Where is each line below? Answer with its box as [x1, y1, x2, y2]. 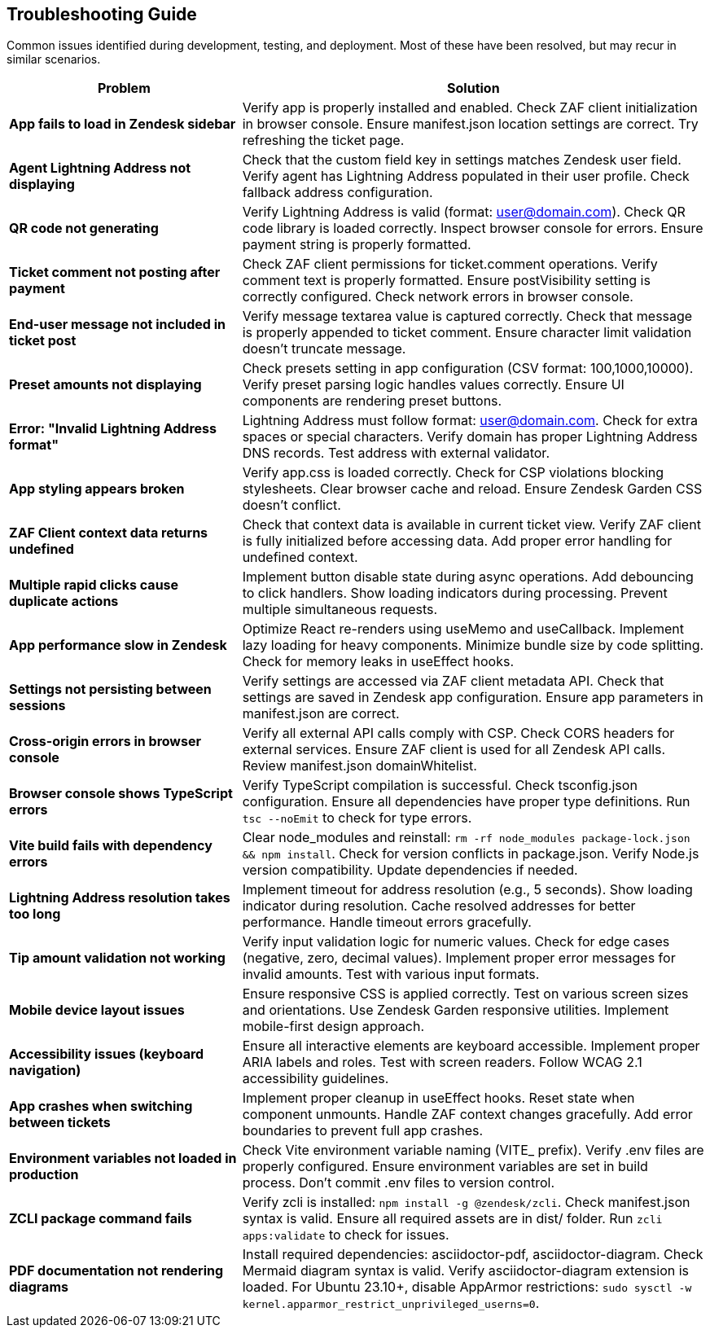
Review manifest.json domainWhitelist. [242, 757, 477, 775]
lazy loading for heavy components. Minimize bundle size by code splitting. [242, 637, 704, 654]
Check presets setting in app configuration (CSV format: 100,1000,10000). [242, 360, 694, 377]
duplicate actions [9, 593, 119, 610]
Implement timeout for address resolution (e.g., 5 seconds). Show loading [242, 881, 693, 898]
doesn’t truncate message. [242, 340, 406, 358]
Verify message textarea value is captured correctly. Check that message [242, 308, 693, 325]
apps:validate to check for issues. [242, 1226, 449, 1244]
